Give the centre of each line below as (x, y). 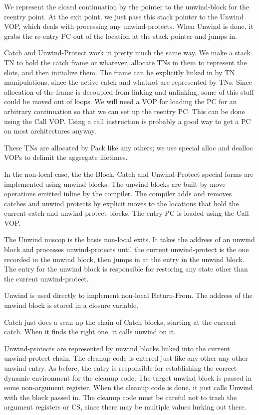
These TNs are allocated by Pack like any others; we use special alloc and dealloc (129, 147)
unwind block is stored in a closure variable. (71, 305)
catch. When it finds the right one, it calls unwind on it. (90, 332)
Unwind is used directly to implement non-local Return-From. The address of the (128, 295)
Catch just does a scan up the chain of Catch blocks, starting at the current (120, 322)
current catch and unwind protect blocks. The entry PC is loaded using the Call (127, 213)
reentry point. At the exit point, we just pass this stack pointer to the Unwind (124, 16)
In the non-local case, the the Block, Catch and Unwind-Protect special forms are (129, 174)
